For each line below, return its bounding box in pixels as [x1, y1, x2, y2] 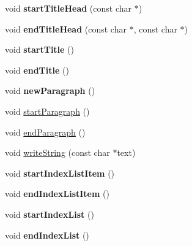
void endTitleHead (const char [5, 22, 127, 35]
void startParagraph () [5, 104, 90, 117]
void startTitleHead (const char [5, 2, 132, 14]
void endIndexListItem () [5, 187, 109, 200]
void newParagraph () [5, 84, 95, 97]
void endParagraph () [5, 125, 86, 138]
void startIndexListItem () [5, 166, 115, 179]
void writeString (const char [5, 146, 110, 159]
